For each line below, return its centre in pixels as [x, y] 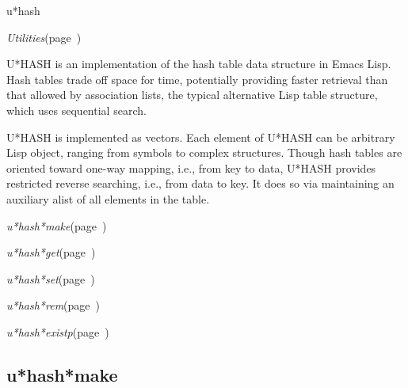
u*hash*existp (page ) [58, 331]
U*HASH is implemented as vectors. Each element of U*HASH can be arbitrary [201, 137]
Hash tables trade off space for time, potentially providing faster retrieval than [197, 79]
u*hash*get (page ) [51, 252]
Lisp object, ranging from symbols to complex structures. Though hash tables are [204, 152]
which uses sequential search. [76, 110]
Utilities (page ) [44, 37]
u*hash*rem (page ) [53, 305]
